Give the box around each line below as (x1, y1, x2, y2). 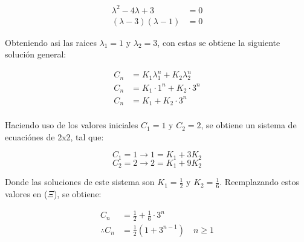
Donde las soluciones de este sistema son (5, 175, 155, 188)
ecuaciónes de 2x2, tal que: (5, 130, 104, 143)
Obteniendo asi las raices (5, 36, 97, 48)
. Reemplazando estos (219, 175, 300, 188)
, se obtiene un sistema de (201, 119, 297, 131)
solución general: (5, 48, 66, 60)
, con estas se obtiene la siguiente (157, 36, 280, 48)
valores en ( (5, 188, 48, 200)
